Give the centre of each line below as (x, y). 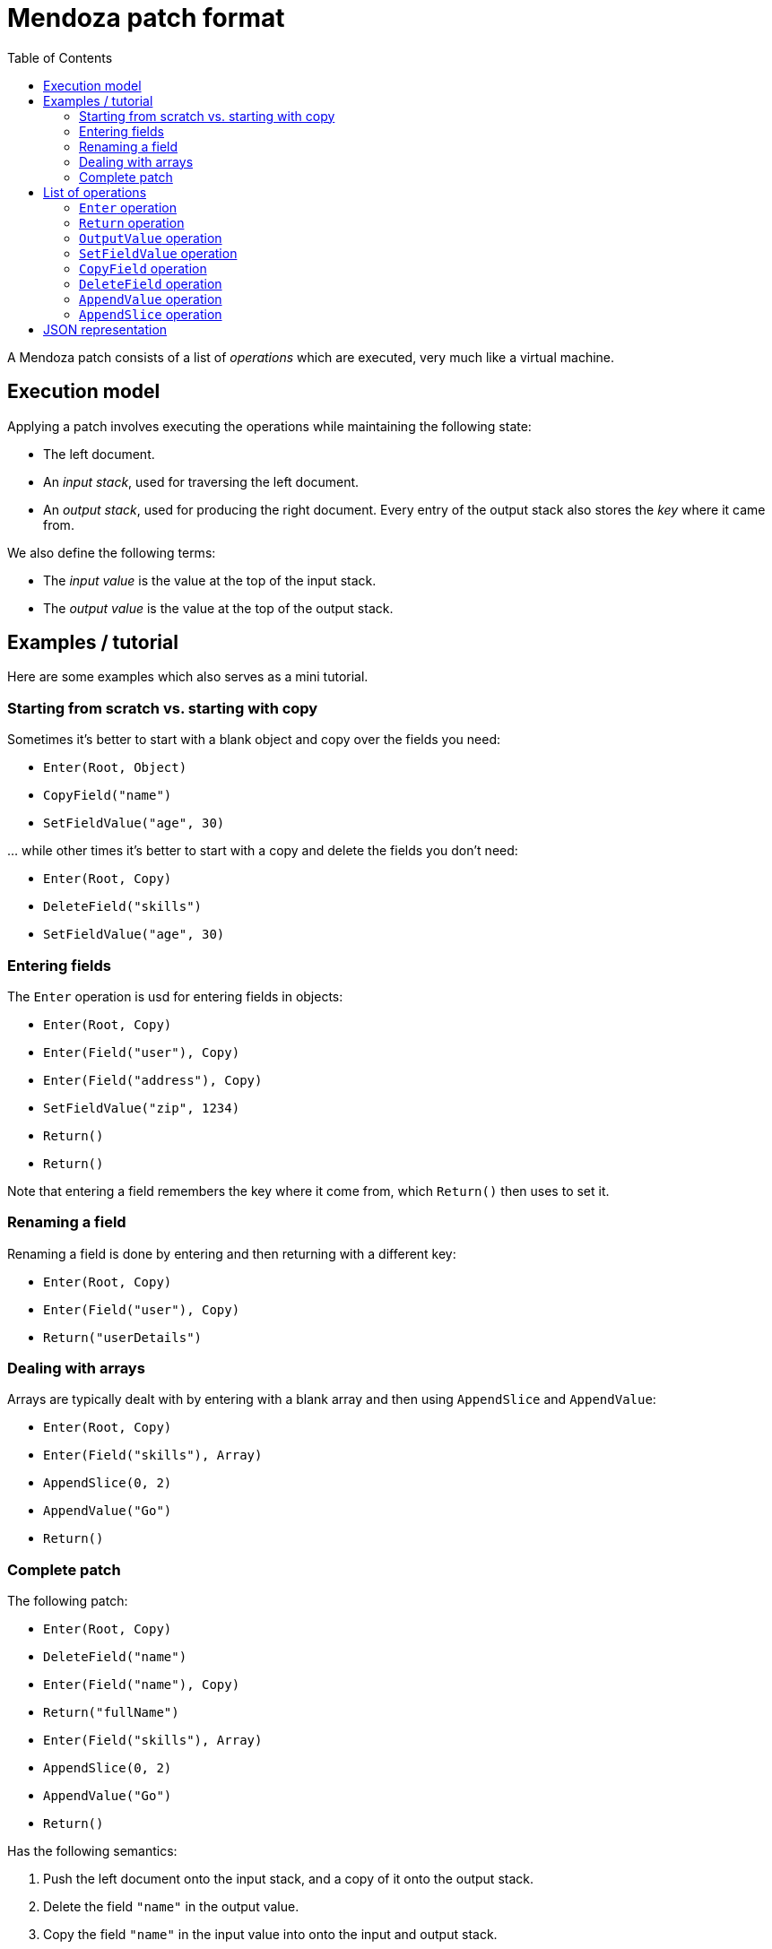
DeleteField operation (151, 283)
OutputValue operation (151, 238)
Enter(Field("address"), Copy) (153, 1080)
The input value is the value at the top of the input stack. (210, 580)
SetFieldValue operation (158, 253)
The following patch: (68, 1601)
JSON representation (105, 329)
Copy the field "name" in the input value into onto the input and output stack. (270, 1935)
